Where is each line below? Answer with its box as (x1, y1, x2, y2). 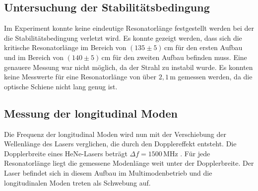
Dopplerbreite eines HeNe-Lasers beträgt (4, 148, 128, 158)
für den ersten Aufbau (175, 42, 243, 53)
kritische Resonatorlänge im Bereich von (4, 42, 127, 53)
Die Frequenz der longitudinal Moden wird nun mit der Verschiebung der (4, 128, 226, 139)
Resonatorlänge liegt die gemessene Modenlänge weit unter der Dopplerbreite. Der (4, 158, 254, 168)
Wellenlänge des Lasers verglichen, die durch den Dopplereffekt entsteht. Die (4, 138, 237, 149)
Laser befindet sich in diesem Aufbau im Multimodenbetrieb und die (4, 167, 212, 178)
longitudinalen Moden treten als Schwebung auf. (4, 177, 151, 188)
